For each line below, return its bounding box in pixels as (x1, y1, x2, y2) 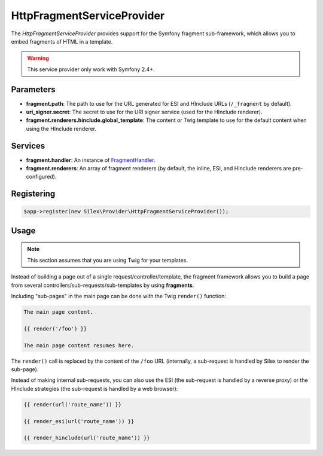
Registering (11, 189, 56, 199)
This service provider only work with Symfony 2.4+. (27, 66, 155, 73)
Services (11, 140, 45, 151)
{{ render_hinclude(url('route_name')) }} (23, 434, 150, 442)
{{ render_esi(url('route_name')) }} (23, 418, 135, 424)
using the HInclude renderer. (26, 125, 97, 132)
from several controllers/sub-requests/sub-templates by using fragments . (11, 281, 194, 289)
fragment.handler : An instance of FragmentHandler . (26, 156, 156, 164)
